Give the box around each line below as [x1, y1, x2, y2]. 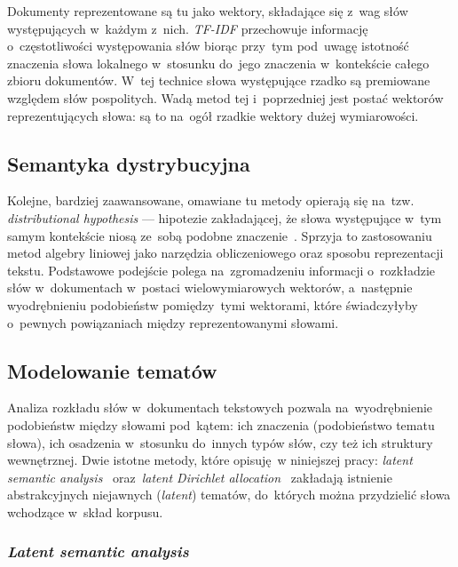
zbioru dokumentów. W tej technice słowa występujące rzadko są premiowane [7, 71, 430, 90]
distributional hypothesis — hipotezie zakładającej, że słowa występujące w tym [7, 208, 442, 227]
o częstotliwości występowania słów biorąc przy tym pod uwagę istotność [7, 36, 409, 55]
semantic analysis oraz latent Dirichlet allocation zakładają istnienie [7, 467, 392, 486]
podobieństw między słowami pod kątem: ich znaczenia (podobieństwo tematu [7, 415, 435, 434]
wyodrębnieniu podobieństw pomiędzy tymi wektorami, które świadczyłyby [7, 295, 418, 314]
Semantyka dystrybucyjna [7, 149, 250, 177]
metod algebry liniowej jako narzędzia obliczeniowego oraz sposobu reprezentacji [7, 244, 444, 262]
